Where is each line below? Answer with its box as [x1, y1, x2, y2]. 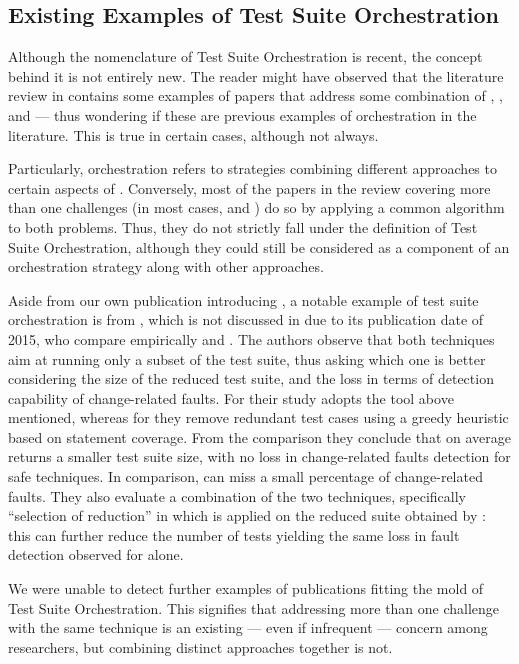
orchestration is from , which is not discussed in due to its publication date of [8, 309, 484, 330]
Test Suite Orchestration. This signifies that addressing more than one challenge [8, 597, 500, 618]
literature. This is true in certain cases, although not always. [8, 124, 379, 145]
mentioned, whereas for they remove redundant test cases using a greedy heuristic [8, 407, 509, 428]
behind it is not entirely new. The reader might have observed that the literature [8, 65, 504, 86]
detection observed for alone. [8, 544, 184, 565]
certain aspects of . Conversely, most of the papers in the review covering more [8, 177, 491, 198]
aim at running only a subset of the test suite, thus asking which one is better [8, 348, 486, 369]
